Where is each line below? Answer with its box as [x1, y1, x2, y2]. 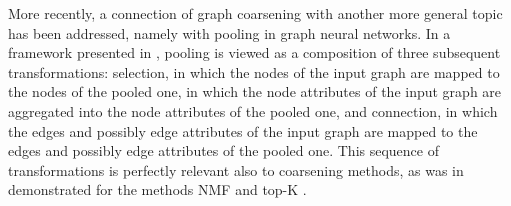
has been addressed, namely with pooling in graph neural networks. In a [8, 22, 451, 43]
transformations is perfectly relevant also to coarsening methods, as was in [8, 159, 464, 180]
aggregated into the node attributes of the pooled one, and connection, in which [8, 100, 498, 121]
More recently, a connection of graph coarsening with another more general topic [8, 3, 503, 23]
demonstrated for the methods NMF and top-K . [8, 179, 307, 200]
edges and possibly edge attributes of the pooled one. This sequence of [8, 140, 439, 161]
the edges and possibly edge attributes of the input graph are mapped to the [8, 120, 478, 141]
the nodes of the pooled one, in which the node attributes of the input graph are [8, 81, 502, 102]
